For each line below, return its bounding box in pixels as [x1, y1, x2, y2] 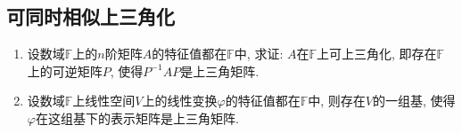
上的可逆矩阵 [27, 61, 103, 80]
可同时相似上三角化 [6, 3, 175, 30]
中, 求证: [234, 44, 284, 63]
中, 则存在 [308, 91, 366, 110]
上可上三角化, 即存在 [317, 44, 437, 63]
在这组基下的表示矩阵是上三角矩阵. [35, 108, 239, 127]
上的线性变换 [142, 91, 218, 110]
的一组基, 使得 [372, 91, 456, 110]
